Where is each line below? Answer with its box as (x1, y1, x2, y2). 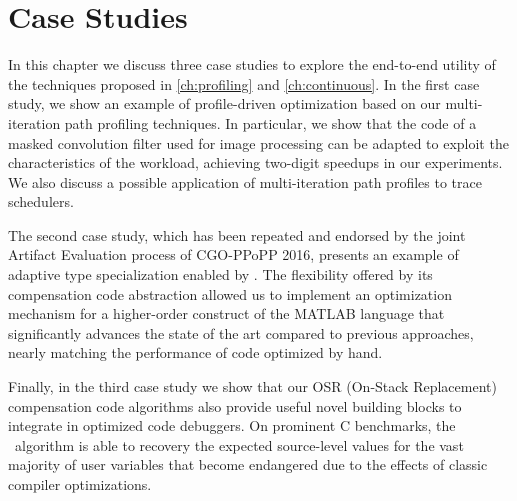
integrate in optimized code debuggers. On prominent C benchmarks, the (8, 415, 456, 436)
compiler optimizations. (8, 474, 152, 494)
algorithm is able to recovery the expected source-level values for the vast (14, 434, 464, 455)
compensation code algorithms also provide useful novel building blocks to (8, 395, 462, 416)
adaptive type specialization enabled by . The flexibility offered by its (8, 264, 433, 285)
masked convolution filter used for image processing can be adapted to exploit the (8, 132, 509, 153)
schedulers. (8, 191, 74, 212)
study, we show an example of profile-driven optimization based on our (8, 93, 441, 114)
